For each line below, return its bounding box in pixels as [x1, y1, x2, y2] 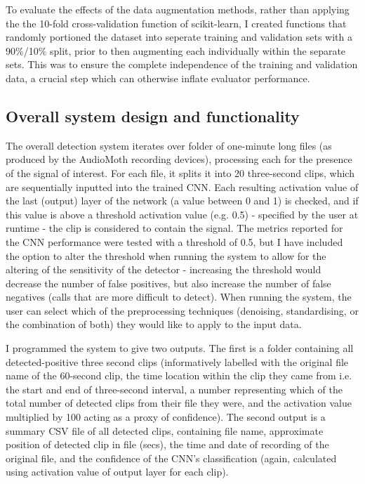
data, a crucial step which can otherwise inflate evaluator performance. [6, 70, 310, 85]
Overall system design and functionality [6, 105, 300, 126]
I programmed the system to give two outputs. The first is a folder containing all [6, 341, 354, 355]
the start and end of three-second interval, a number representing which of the [6, 381, 343, 396]
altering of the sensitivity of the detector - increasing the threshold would [6, 262, 321, 277]
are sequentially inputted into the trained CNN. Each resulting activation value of [6, 179, 359, 194]
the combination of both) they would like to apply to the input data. [6, 317, 302, 332]
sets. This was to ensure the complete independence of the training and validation [6, 57, 358, 72]
